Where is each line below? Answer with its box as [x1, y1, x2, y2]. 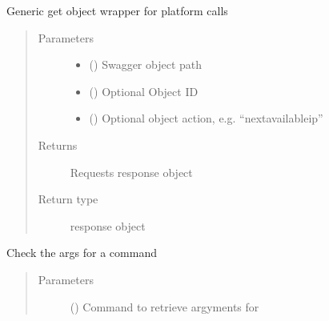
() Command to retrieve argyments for [70, 298, 259, 315]
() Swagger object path [89, 56, 203, 73]
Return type [38, 191, 98, 207]
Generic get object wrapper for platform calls [6, 2, 228, 18]
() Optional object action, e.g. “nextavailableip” [89, 110, 323, 126]
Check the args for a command [6, 244, 157, 261]
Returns [38, 136, 78, 153]
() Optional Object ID [89, 82, 199, 99]
